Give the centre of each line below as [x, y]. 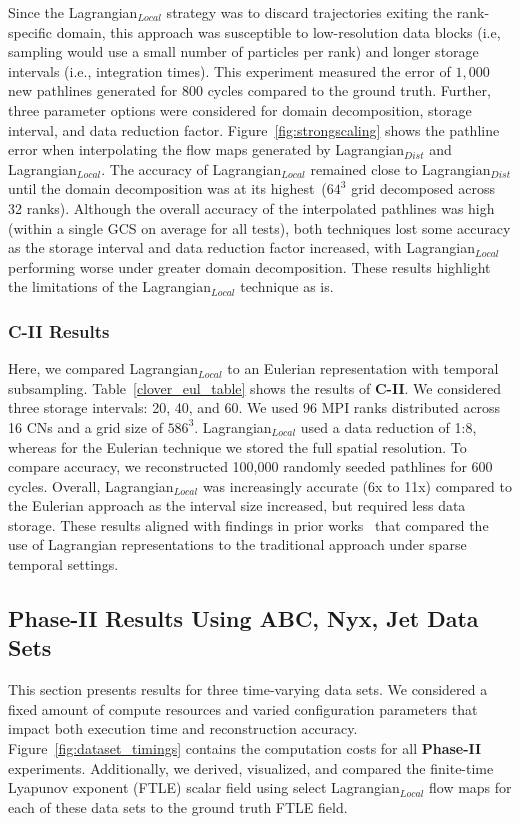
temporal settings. [63, 564]
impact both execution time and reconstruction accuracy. [183, 728]
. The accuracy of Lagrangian [191, 168]
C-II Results [59, 330]
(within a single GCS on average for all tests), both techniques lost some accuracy [259, 227]
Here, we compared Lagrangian [103, 368]
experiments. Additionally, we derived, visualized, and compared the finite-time [251, 767]
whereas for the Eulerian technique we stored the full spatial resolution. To [237, 446]
